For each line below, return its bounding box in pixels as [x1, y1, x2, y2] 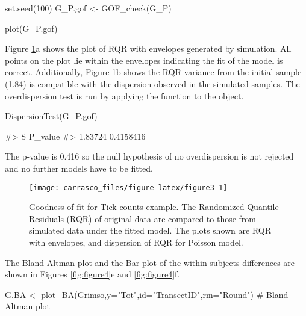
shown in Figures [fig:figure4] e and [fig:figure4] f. [5, 268, 180, 280]
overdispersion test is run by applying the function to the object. [5, 89, 244, 102]
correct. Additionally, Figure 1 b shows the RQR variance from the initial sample [5, 66, 302, 78]
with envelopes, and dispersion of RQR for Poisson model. [29, 235, 243, 248]
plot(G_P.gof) [5, 22, 58, 34]
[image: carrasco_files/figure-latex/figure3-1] [29, 183, 228, 192]
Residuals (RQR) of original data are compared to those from [29, 212, 257, 225]
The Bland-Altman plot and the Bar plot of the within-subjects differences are [5, 256, 295, 268]
